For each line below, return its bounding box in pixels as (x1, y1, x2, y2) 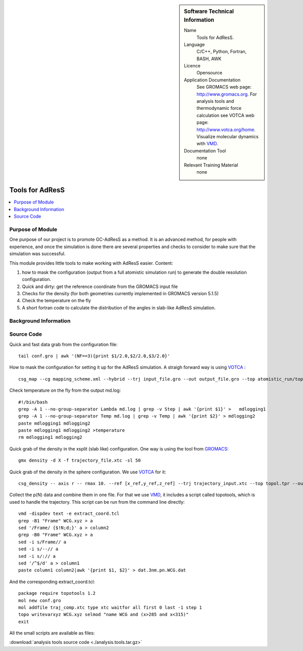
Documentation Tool (184, 147, 226, 154)
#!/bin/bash (18, 399, 48, 405)
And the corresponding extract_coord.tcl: (9, 579, 95, 585)
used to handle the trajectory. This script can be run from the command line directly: (9, 499, 185, 505)
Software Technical (184, 8, 234, 15)
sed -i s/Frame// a (18, 539, 67, 545)
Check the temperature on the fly (22, 298, 91, 304)
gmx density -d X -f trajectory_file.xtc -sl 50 (18, 458, 141, 463)
